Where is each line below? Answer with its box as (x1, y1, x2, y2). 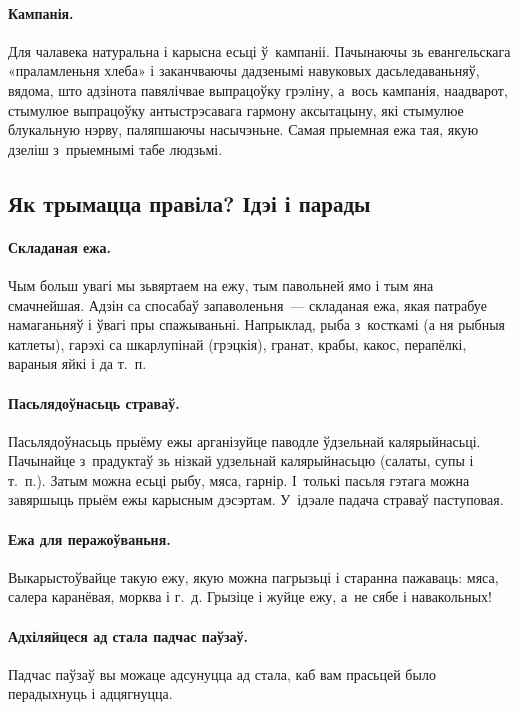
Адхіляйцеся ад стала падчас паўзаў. (8, 625, 249, 646)
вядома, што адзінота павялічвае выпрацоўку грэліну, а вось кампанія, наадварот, (8, 79, 508, 100)
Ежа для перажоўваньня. (8, 528, 171, 549)
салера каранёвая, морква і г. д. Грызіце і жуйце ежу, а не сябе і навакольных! (8, 586, 492, 607)
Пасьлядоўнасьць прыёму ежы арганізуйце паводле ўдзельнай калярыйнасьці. (8, 430, 481, 451)
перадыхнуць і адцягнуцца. (8, 683, 173, 704)
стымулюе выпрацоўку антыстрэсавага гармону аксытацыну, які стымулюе (8, 99, 464, 120)
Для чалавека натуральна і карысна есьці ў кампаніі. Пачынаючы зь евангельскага (8, 40, 511, 61)
